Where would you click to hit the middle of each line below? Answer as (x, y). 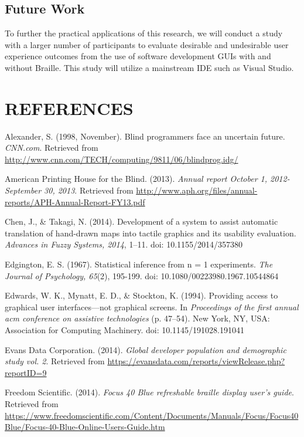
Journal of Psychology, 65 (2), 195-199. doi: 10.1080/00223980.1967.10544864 (142, 275)
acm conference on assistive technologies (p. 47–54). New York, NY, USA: (137, 318)
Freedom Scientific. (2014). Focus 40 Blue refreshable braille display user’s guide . (149, 392)
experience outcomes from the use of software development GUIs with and (138, 56)
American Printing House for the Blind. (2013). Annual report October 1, (136, 179)
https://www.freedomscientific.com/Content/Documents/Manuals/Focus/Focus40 (152, 415)
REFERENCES (69, 108)
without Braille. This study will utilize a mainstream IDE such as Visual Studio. (149, 67)
